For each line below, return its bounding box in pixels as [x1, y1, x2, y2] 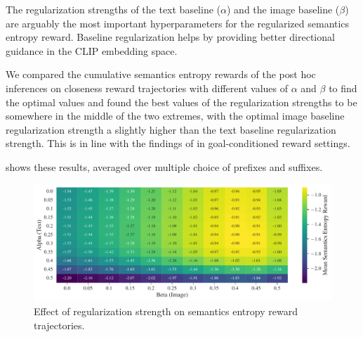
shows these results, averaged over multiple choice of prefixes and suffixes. [6, 159, 323, 174]
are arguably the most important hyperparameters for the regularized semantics [6, 15, 350, 30]
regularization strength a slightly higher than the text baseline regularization [6, 122, 336, 136]
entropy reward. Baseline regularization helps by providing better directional [6, 30, 335, 44]
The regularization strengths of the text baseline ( [6, 2, 221, 16]
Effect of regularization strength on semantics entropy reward [34, 303, 298, 318]
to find [329, 80, 357, 95]
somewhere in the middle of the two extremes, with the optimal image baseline [6, 108, 345, 123]
